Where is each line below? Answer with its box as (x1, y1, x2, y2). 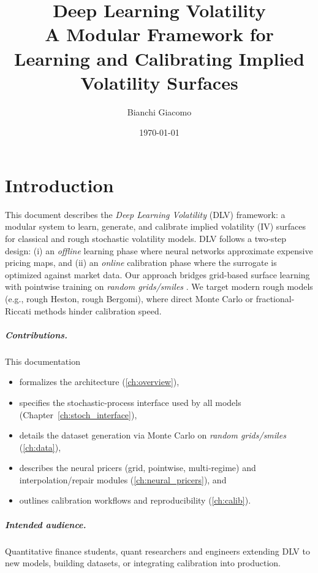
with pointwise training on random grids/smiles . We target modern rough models (5, 280, 313, 293)
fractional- (256, 292, 295, 305)
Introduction (5, 172, 114, 197)
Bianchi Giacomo (127, 105, 192, 118)
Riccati (5, 304, 31, 317)
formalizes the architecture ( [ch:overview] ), (19, 375, 180, 388)
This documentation (5, 354, 80, 367)
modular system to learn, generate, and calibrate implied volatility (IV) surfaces (5, 220, 306, 233)
